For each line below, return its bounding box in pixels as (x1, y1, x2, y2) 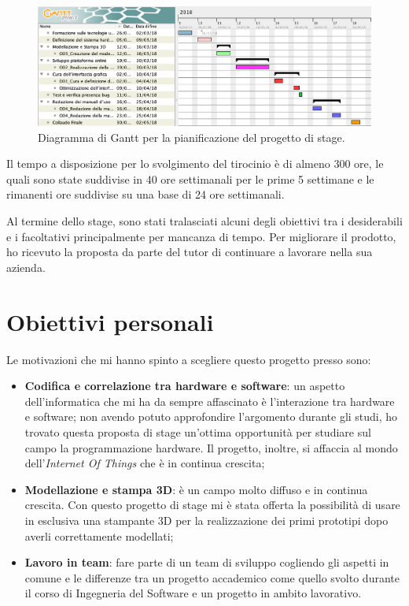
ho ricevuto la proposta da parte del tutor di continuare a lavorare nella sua (6, 244, 373, 260)
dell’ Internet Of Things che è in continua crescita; (24, 455, 265, 471)
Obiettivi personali (6, 305, 214, 337)
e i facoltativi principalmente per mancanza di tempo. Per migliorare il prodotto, (6, 228, 396, 244)
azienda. (6, 258, 46, 275)
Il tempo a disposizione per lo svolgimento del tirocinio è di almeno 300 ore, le (6, 155, 384, 172)
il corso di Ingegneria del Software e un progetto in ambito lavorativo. (24, 585, 362, 601)
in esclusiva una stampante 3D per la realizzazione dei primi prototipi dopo (24, 511, 389, 528)
